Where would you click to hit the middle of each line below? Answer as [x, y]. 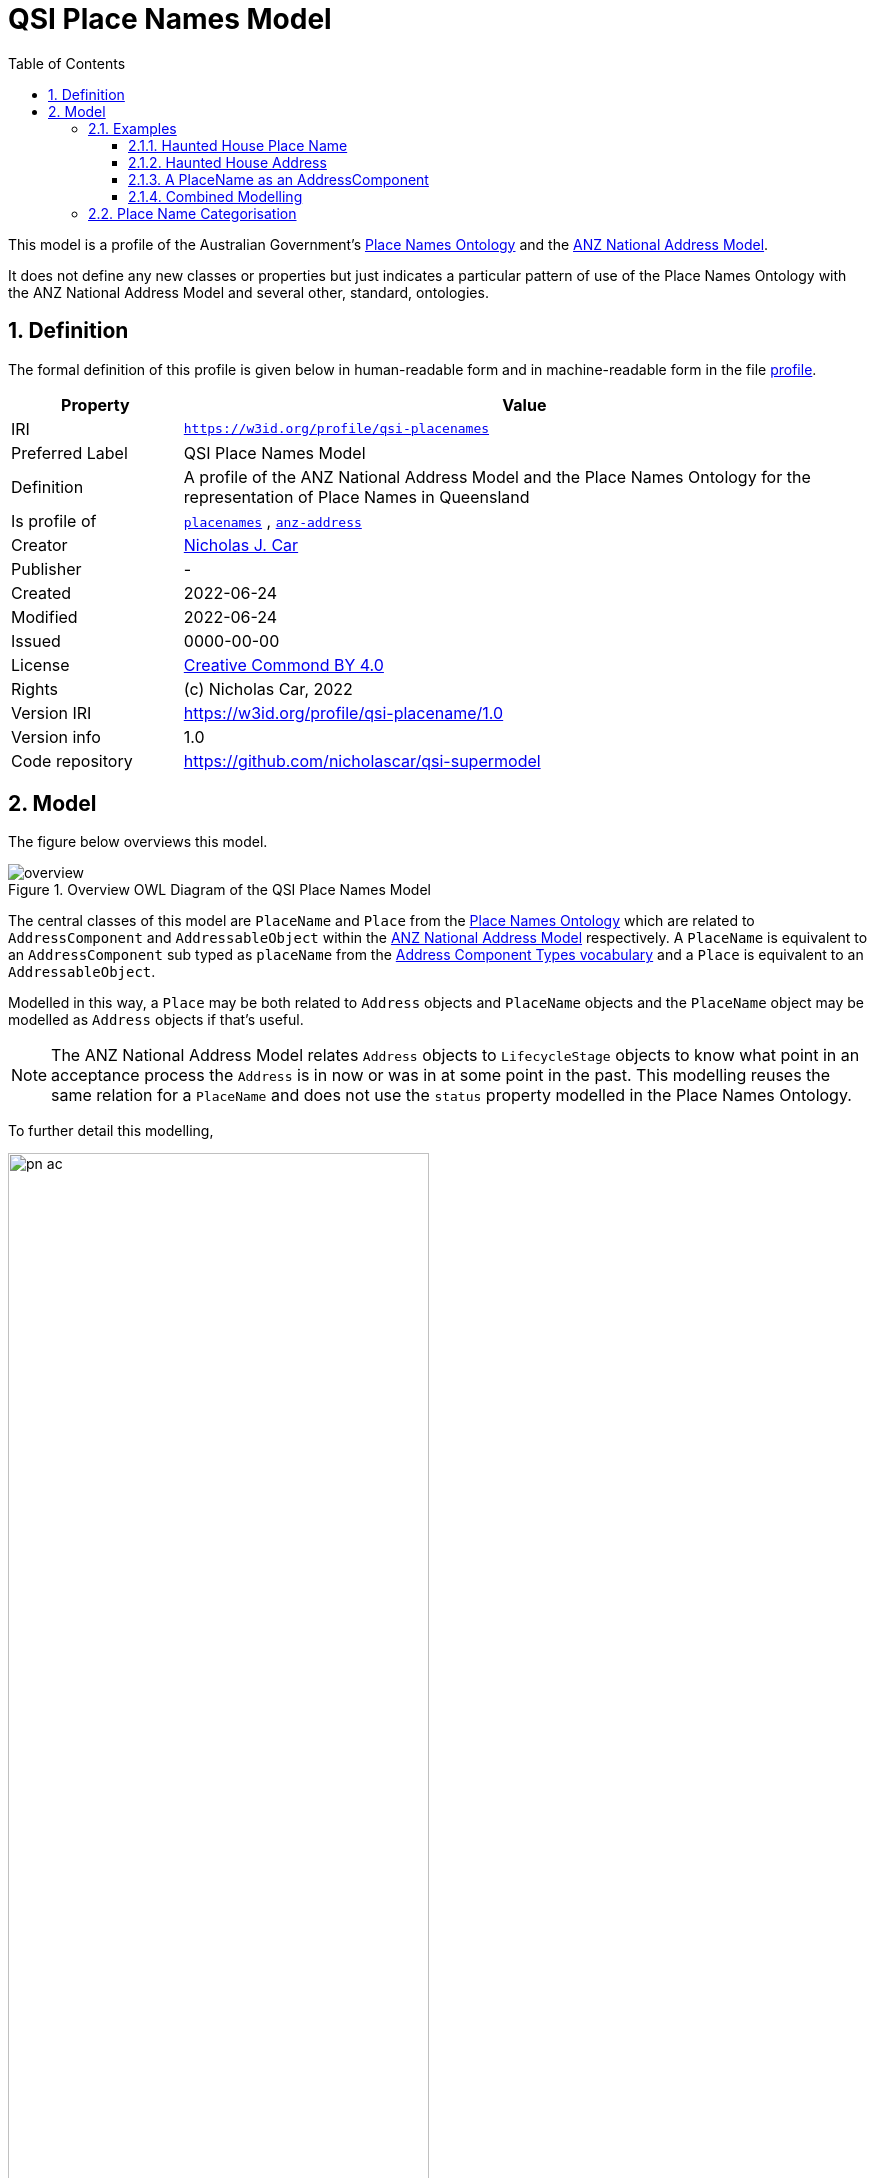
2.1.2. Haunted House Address [227, 162]
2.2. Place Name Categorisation [192, 213]
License [40, 664]
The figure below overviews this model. [138, 842]
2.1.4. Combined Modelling [215, 196]
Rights [34, 688]
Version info [56, 736]
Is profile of [54, 520]
